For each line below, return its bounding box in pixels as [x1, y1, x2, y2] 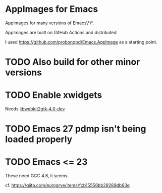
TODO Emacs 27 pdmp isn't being [5, 123, 146, 135]
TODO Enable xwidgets [5, 90, 103, 101]
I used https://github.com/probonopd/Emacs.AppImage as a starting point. [5, 39, 158, 45]
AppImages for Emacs [5, 3, 98, 15]
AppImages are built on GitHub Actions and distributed [5, 29, 117, 35]
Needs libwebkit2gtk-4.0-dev [5, 106, 65, 112]
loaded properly [5, 134, 73, 145]
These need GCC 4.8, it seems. [5, 173, 69, 179]
